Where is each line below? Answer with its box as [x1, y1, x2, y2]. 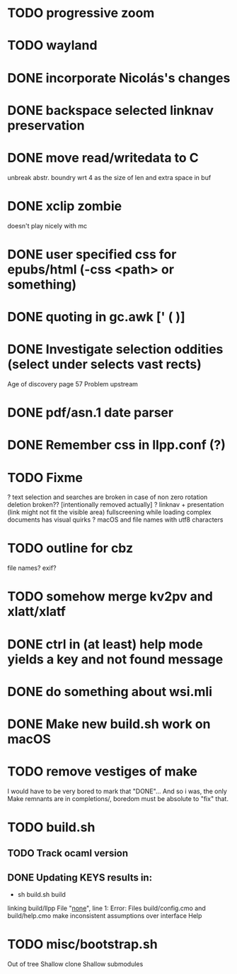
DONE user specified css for [7, 246, 177, 262]
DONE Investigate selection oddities [7, 342, 224, 357]
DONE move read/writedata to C [7, 150, 200, 166]
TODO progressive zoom [7, 5, 155, 21]
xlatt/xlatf [7, 604, 66, 620]
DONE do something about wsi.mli [7, 683, 212, 700]
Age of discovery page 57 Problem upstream [7, 379, 138, 388]
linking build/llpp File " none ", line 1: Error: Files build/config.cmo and [7, 904, 207, 912]
